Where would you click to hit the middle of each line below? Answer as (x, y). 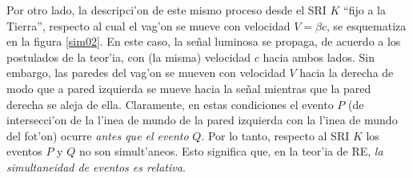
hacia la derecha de (347, 73)
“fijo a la (365, 10)
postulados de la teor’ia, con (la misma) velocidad (129, 57)
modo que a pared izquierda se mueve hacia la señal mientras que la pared (189, 88)
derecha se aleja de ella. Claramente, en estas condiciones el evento (170, 104)
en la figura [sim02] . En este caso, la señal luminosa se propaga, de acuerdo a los (204, 41)
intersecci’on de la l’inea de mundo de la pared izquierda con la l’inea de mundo (202, 120)
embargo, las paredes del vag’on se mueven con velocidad (146, 73)
